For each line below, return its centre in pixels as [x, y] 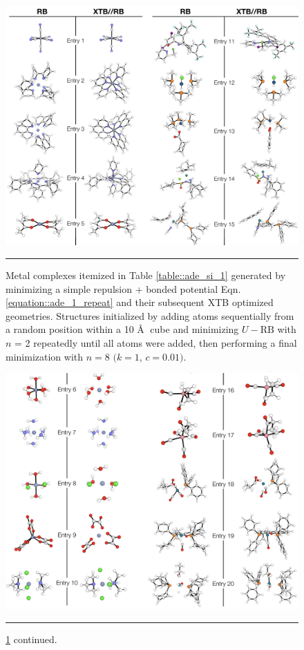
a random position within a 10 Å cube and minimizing [122, 329]
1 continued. [31, 639]
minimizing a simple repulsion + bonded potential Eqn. [123, 288]
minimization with [45, 356]
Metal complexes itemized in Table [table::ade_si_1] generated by [146, 275]
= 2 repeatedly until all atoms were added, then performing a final [156, 342]
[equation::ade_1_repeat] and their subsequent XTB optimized [140, 302]
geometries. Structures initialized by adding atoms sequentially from [150, 315]
